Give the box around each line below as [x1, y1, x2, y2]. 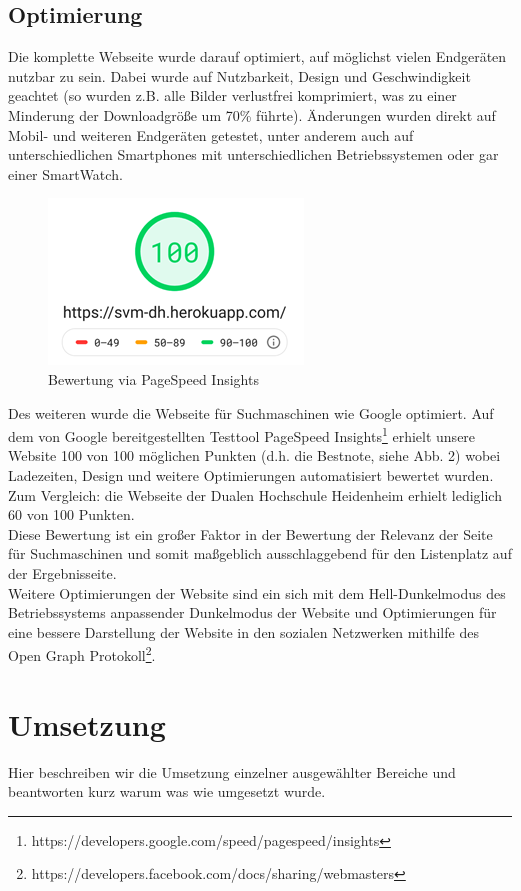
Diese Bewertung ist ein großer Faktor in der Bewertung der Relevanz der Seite [8, 523, 493, 544]
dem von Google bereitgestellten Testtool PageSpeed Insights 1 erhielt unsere [8, 423, 476, 446]
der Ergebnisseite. [8, 562, 117, 583]
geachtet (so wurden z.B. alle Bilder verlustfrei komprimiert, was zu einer [8, 85, 457, 106]
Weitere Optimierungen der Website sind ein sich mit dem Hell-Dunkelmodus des [8, 582, 506, 603]
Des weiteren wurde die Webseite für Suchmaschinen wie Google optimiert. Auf [8, 402, 494, 423]
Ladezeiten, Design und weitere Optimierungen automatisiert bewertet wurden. [8, 464, 494, 485]
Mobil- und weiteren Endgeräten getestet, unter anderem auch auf [8, 124, 414, 145]
